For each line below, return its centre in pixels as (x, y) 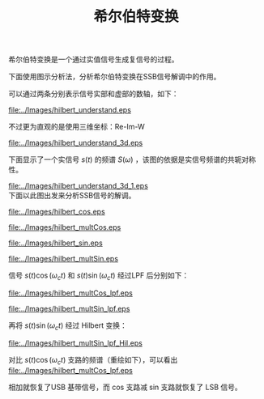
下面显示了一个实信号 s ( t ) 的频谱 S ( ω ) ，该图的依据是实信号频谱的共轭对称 (132, 159)
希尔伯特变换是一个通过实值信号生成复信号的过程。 (94, 59)
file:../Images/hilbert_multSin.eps (64, 259)
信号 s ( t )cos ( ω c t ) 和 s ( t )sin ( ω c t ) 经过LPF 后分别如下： (99, 276)
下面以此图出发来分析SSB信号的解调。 (72, 196)
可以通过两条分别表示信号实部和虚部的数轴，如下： (94, 94)
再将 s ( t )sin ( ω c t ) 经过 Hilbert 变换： (68, 326)
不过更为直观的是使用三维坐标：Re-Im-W (77, 127)
